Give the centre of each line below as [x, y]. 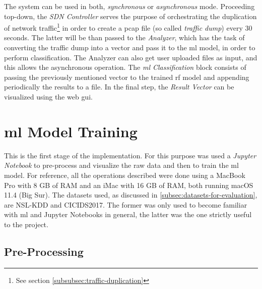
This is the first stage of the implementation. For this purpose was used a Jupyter [130, 155]
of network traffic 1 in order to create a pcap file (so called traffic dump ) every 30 [128, 27]
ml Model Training [71, 131]
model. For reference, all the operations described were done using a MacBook [125, 175]
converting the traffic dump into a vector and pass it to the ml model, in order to [130, 47]
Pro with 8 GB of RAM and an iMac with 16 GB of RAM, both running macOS [129, 185]
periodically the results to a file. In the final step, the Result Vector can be [119, 87]
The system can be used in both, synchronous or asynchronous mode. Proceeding [129, 6]
